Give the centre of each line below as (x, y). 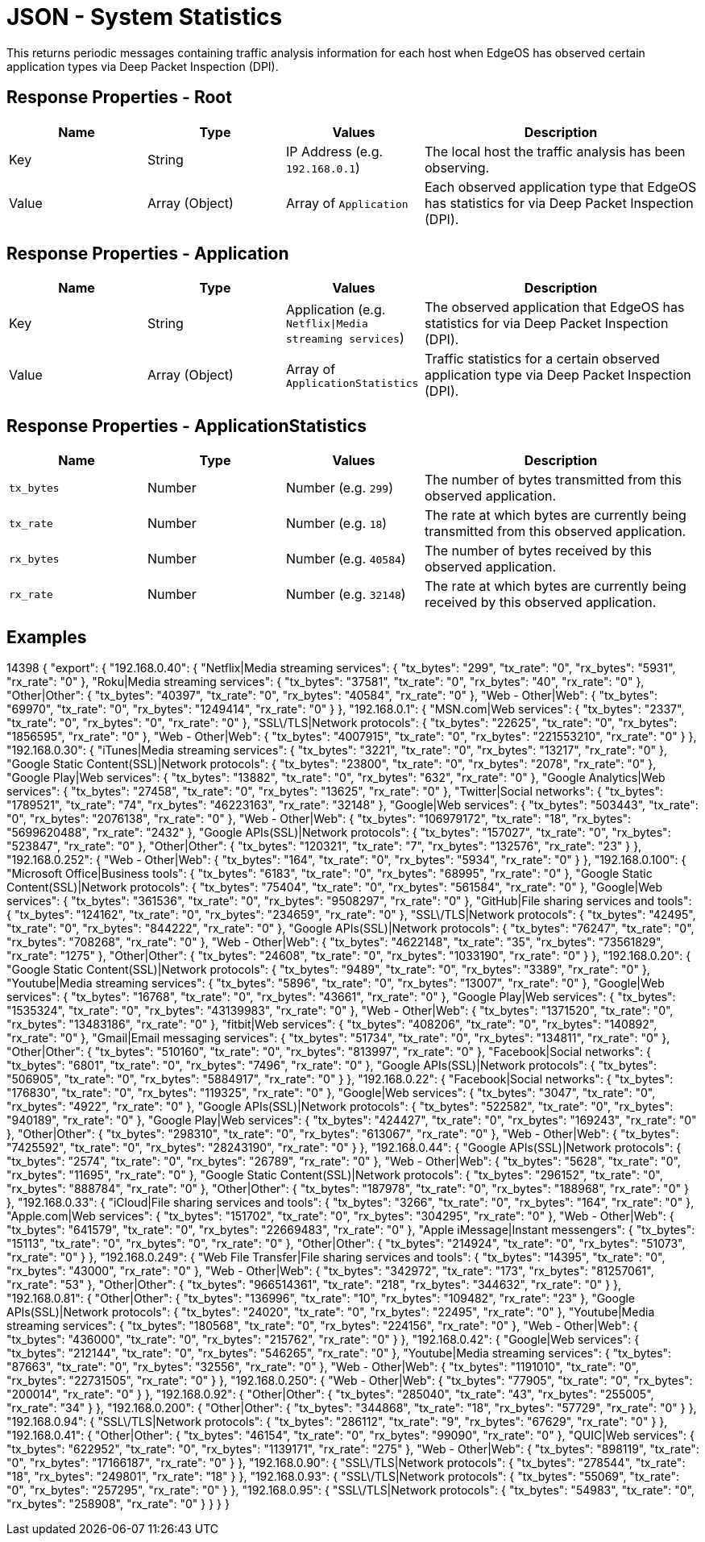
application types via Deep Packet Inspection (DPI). (143, 66)
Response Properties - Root (119, 98)
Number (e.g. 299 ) (340, 488)
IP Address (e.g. (335, 151)
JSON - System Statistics (145, 17)
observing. (457, 167)
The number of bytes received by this (538, 551)
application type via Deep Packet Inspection (558, 375)
